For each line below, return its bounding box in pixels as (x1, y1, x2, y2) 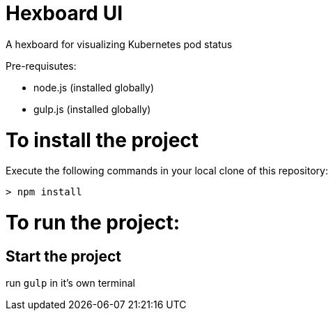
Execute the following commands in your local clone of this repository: (6, 165, 328, 177)
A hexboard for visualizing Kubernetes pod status (6, 38, 233, 50)
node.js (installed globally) (33, 81, 155, 93)
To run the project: (6, 211, 180, 234)
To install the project (6, 128, 199, 152)
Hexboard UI (6, 1, 123, 25)
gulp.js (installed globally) (33, 103, 151, 115)
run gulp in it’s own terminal (6, 277, 135, 289)
